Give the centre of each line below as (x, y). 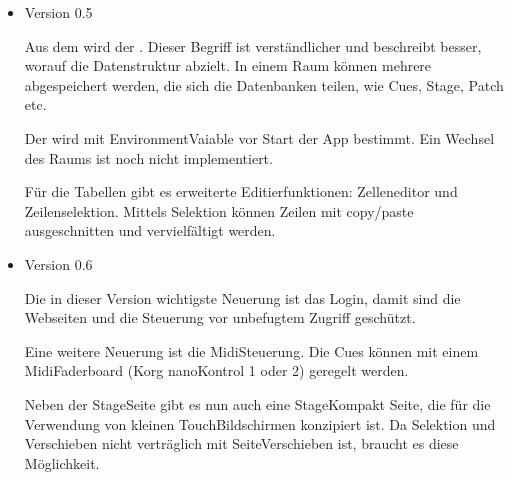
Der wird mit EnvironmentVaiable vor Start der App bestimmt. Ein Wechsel (259, 137)
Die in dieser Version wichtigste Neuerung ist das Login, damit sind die (242, 297)
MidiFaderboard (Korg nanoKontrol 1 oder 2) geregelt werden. (216, 370)
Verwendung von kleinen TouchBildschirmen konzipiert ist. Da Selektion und (260, 423)
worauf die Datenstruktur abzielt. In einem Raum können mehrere (228, 65)
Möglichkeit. (62, 462)
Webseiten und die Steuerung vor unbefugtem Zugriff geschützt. (220, 317)
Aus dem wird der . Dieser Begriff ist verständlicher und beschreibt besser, (253, 45)
